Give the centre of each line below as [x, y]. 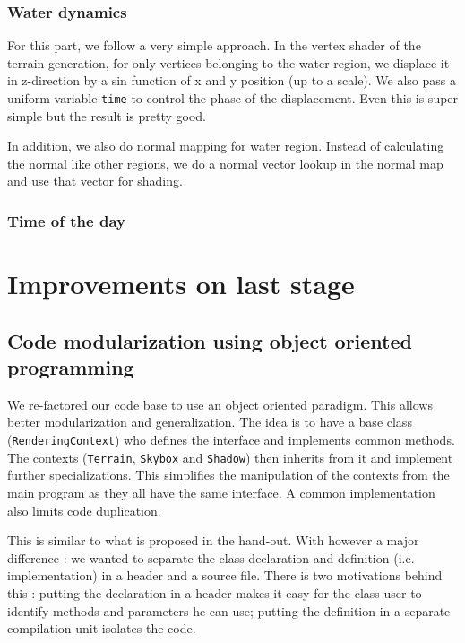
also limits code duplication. [84, 510]
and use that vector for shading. [95, 181]
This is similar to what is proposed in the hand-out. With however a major [213, 540]
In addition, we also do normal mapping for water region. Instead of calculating [226, 146]
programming [71, 367]
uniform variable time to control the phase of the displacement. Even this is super [233, 98]
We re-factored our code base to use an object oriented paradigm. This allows [220, 404]
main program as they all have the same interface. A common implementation [221, 492]
